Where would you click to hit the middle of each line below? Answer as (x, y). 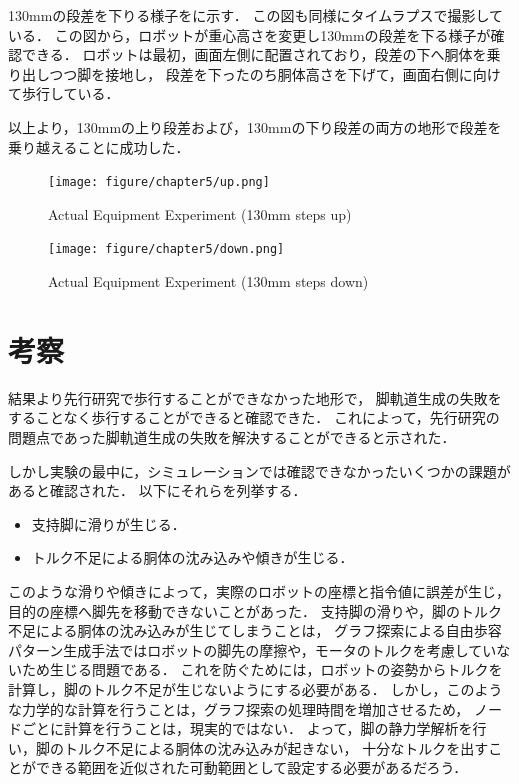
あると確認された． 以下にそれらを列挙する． (157, 490)
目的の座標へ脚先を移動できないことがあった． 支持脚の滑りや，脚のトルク (255, 610)
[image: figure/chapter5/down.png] (166, 249)
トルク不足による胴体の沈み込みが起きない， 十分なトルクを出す (276, 747)
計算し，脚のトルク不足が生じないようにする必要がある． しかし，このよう (255, 688)
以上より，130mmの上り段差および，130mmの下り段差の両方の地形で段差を (255, 126)
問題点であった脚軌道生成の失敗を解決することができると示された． (232, 436)
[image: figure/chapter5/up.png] (159, 182)
